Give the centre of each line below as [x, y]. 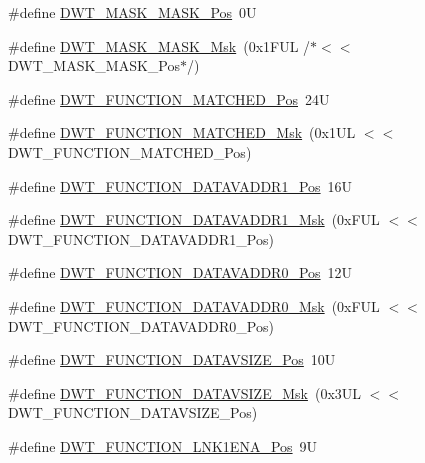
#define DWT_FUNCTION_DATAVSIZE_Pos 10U [172, 359]
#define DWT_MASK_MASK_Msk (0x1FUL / [159, 45]
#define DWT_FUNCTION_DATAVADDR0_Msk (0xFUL [194, 305]
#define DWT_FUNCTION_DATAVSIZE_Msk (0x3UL [185, 392]
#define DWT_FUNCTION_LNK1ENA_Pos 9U [163, 445]
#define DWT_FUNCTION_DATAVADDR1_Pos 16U [180, 185]
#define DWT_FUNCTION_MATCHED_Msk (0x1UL [182, 132]
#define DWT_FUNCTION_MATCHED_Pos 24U [169, 98]
